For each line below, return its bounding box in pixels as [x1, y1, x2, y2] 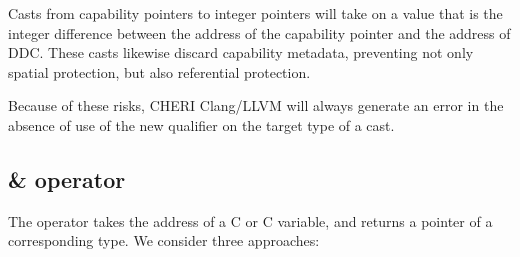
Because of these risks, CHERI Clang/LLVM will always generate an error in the [8, 95, 504, 116]
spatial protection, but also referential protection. [8, 61, 311, 82]
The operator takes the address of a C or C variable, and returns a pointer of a [8, 210, 493, 231]
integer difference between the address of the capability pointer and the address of [8, 22, 511, 43]
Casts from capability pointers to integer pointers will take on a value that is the [8, 3, 503, 23]
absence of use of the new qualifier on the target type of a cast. [8, 114, 395, 135]
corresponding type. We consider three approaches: [8, 230, 320, 251]
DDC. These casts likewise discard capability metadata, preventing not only [8, 42, 474, 63]
